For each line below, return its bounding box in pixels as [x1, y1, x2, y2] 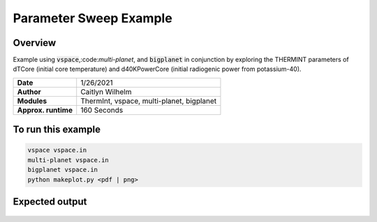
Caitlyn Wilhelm [80, 87, 132, 97]
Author [17, 87, 41, 97]
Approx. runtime [17, 105, 73, 115]
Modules [17, 96, 47, 106]
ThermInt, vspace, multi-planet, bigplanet [80, 96, 217, 106]
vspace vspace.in [27, 146, 87, 154]
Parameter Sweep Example [13, 10, 172, 26]
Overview [13, 37, 57, 49]
